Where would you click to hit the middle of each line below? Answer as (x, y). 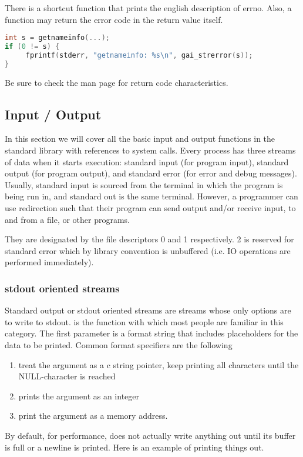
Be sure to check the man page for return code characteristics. (117, 82)
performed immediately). (49, 262)
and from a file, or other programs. (68, 219)
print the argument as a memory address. (93, 416)
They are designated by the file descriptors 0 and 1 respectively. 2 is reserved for (149, 239)
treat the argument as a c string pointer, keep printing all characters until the (159, 364)
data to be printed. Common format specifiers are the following (119, 345)
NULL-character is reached (67, 376)
